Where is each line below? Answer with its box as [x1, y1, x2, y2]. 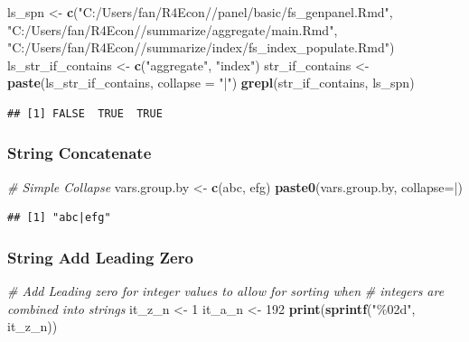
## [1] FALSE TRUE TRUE [7, 106, 163, 120]
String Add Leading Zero [7, 245, 193, 268]
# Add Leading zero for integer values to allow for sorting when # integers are [7, 282, 445, 300]
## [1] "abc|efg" [7, 211, 111, 225]
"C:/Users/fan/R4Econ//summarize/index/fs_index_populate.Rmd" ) [7, 38, 395, 57]
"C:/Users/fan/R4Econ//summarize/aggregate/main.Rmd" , [7, 20, 338, 39]
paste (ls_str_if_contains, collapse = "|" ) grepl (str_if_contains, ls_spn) [7, 73, 415, 92]
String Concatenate [7, 142, 152, 164]
